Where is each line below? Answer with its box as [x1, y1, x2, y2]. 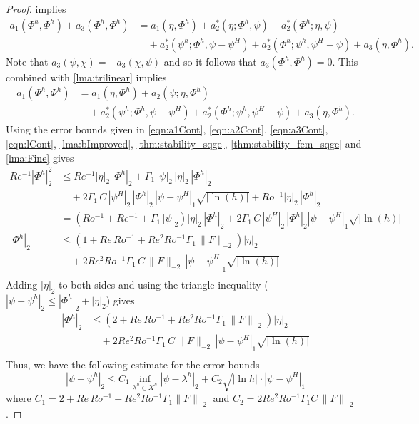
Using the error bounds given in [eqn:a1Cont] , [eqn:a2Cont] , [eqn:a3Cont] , [6, 122, 328, 137]
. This [332, 53, 358, 68]
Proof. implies [6, 1, 66, 16]
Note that [6, 53, 49, 68]
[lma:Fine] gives [6, 150, 74, 165]
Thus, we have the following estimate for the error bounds [6, 357, 260, 372]
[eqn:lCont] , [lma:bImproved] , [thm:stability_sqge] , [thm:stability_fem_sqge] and [6, 135, 362, 150]
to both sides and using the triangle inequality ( [59, 276, 268, 291]
